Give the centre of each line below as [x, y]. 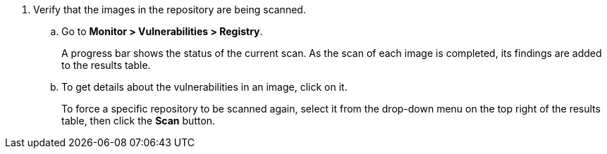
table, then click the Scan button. [139, 121]
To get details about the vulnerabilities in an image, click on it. [204, 87]
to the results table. [106, 65]
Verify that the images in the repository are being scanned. [170, 9]
